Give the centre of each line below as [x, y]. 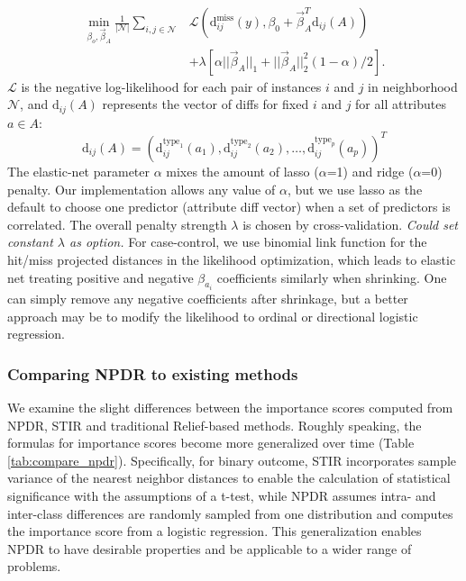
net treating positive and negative [101, 277]
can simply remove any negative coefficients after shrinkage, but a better [208, 298]
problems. [34, 566]
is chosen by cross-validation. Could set [351, 224]
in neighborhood [413, 86]
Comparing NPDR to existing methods [153, 373]
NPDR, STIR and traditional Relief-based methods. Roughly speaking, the [215, 425]
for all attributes [401, 104]
